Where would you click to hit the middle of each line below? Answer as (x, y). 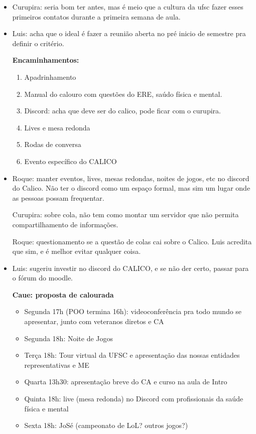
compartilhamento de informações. (65, 224)
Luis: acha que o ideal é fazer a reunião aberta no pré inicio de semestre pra (129, 33)
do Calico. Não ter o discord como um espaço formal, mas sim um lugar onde (131, 188)
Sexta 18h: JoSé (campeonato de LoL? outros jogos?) (106, 425)
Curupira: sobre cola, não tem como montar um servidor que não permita (125, 214)
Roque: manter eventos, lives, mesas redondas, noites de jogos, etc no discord (131, 178)
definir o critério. (38, 43)
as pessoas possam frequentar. (58, 197)
